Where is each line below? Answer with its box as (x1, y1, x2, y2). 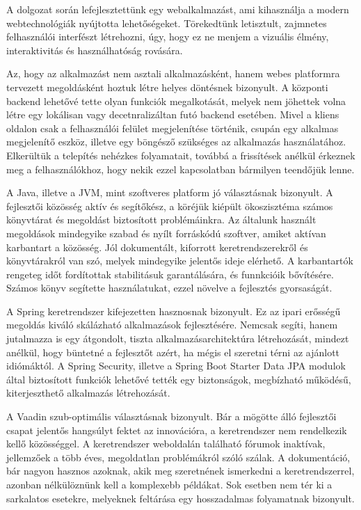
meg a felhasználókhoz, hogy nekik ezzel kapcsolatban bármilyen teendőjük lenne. (6, 161, 355, 176)
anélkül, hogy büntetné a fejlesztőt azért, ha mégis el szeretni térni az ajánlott (6, 344, 340, 359)
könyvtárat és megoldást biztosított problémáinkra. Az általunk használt (6, 212, 316, 227)
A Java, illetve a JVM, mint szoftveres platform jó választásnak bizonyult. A (6, 185, 333, 200)
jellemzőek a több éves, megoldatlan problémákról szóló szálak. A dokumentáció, (6, 449, 351, 464)
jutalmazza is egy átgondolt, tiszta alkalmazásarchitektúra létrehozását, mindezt (6, 331, 349, 346)
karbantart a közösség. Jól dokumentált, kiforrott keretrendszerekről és (6, 239, 308, 254)
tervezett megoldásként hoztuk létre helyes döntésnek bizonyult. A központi (6, 79, 328, 94)
